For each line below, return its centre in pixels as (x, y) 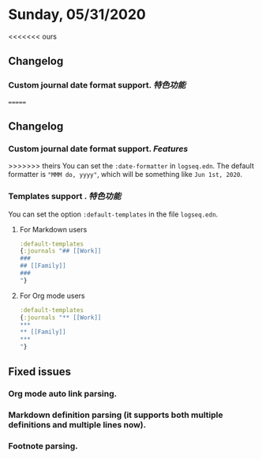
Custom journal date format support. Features (98, 149)
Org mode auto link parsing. (63, 394)
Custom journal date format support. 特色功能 (97, 85)
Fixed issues (40, 372)
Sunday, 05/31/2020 (77, 15)
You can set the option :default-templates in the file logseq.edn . (113, 214)
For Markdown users (53, 229)
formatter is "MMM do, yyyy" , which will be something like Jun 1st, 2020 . (125, 175)
